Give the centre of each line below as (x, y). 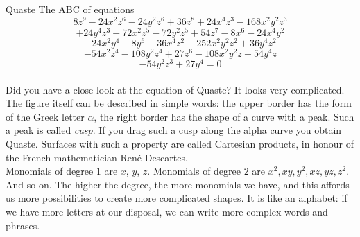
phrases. (23, 225)
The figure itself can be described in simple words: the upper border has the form (179, 103)
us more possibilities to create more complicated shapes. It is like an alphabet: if (177, 198)
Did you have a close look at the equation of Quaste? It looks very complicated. (175, 89)
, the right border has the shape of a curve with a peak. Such (224, 116)
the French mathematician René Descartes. (97, 157)
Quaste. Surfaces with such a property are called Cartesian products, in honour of (180, 143)
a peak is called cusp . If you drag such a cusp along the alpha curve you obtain (174, 130)
